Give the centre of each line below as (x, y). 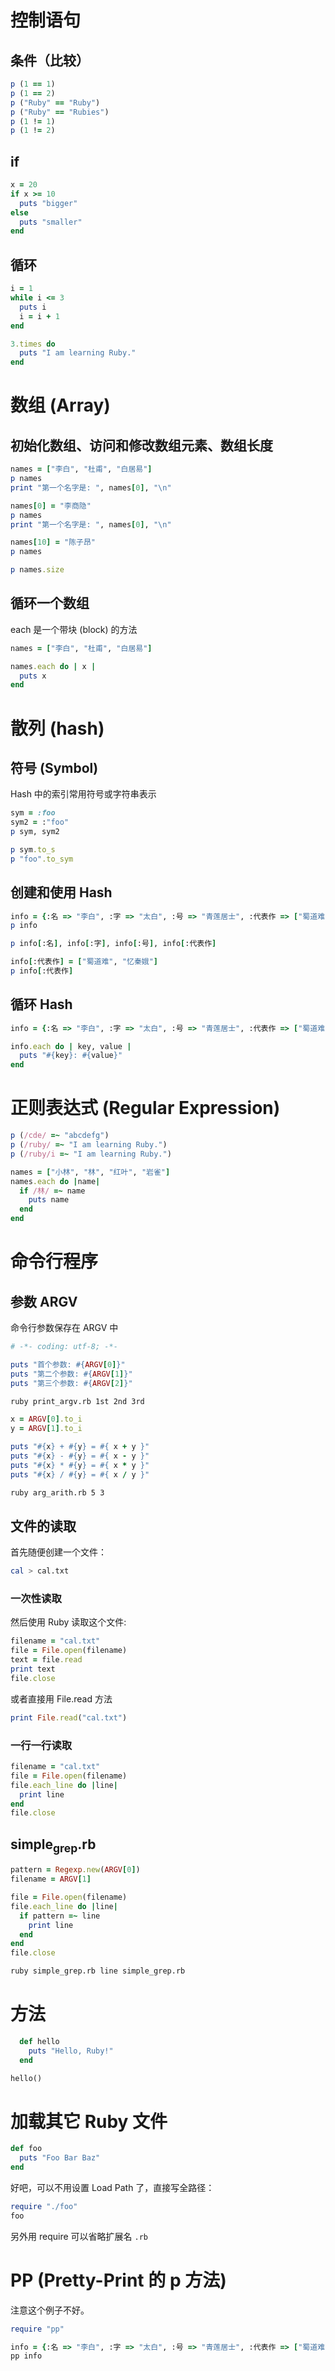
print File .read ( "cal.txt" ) (69, 1717)
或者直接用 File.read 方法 (61, 1698)
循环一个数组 (50, 603)
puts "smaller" (51, 222)
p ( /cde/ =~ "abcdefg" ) (60, 1136)
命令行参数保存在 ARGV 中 (64, 1327)
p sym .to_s (33, 849)
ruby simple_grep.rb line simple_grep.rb (98, 1971)
